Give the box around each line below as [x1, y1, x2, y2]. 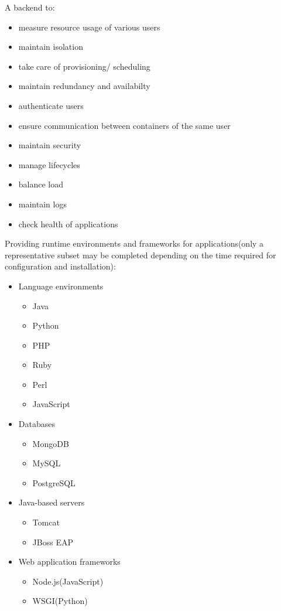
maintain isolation [18, 40, 83, 53]
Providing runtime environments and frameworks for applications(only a [5, 237, 264, 250]
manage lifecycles [18, 158, 80, 170]
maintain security [18, 139, 81, 151]
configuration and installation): [5, 260, 116, 272]
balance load [18, 178, 64, 190]
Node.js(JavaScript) [32, 575, 104, 587]
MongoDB [32, 437, 69, 449]
